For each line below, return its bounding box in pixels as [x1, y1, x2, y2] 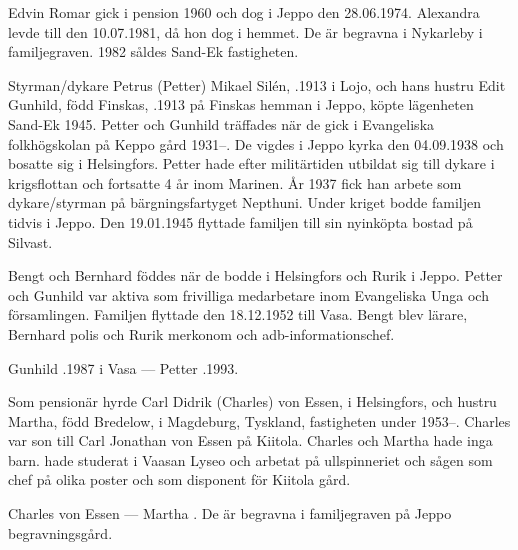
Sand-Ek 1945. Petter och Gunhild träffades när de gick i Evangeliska [8, 113, 435, 134]
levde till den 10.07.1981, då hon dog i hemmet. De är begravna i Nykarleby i [8, 21, 483, 42]
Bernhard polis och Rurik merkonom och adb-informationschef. [8, 323, 395, 344]
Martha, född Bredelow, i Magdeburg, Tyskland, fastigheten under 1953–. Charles [8, 410, 511, 431]
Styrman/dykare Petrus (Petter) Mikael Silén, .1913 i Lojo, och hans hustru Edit [8, 74, 506, 95]
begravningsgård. [8, 522, 113, 543]
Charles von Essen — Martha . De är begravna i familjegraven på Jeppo [8, 503, 452, 524]
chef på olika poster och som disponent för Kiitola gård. [8, 469, 351, 490]
